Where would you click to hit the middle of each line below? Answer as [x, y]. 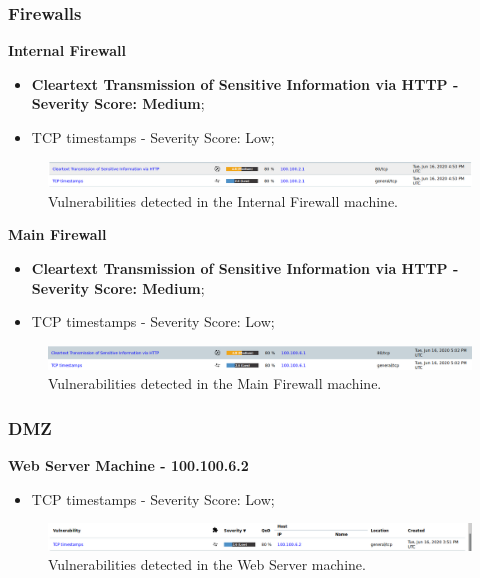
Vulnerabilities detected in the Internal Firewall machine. [223, 200]
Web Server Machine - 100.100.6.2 [128, 465]
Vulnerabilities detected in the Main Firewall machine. [215, 383]
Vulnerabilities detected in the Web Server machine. [207, 564]
